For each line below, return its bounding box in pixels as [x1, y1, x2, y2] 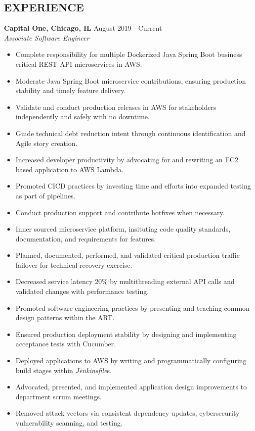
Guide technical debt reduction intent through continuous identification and [15, 128, 246, 138]
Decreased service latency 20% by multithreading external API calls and [15, 276, 235, 287]
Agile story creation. [15, 138, 78, 148]
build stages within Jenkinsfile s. [15, 365, 112, 375]
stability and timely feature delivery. [15, 85, 126, 96]
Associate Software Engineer [4, 32, 89, 43]
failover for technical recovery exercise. [15, 259, 132, 270]
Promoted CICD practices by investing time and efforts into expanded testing [15, 181, 251, 191]
